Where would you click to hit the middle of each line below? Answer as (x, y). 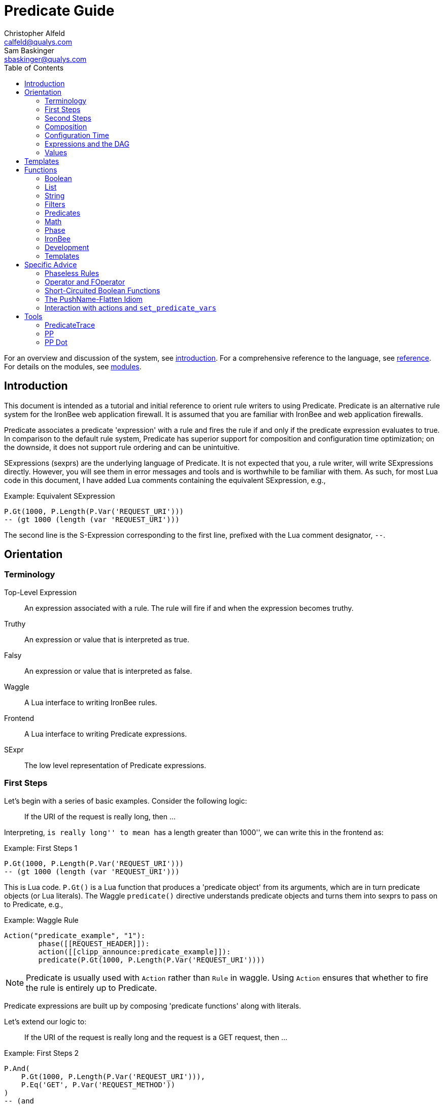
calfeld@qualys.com (38, 42)
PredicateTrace (70, 325)
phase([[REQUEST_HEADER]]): (94, 943)
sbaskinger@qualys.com (45, 59)
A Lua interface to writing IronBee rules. (91, 702)
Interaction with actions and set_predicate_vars (131, 307)
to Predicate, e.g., (34, 904)
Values (56, 152)
